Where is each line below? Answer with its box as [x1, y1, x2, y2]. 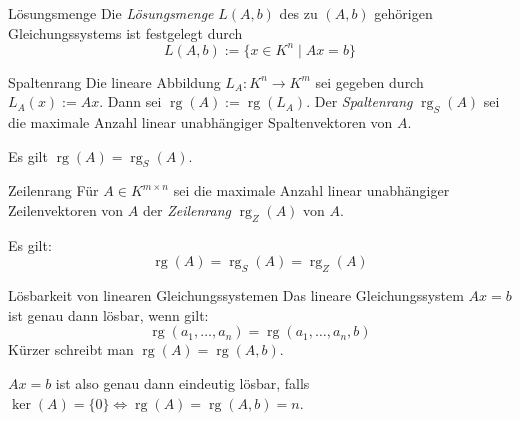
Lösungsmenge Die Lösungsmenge [8, 3, 214, 23]
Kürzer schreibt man [8, 339, 134, 360]
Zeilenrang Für [8, 180, 99, 201]
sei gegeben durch [315, 71, 424, 92]
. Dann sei [99, 91, 162, 112]
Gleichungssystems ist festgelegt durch [8, 22, 243, 43]
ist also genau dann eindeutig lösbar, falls [55, 373, 310, 394]
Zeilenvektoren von [8, 200, 124, 221]
